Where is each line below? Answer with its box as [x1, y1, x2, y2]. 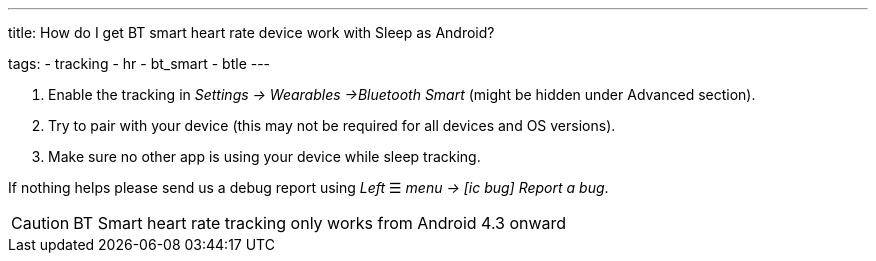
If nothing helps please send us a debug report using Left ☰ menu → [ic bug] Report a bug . [8, 179, 609, 196]
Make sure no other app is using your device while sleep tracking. [48, 148, 481, 165]
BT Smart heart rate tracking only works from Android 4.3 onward [73, 213, 567, 233]
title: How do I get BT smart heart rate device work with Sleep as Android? [8, 24, 495, 41]
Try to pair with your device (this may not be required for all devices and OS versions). [48, 117, 616, 134]
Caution [11, 213, 70, 233]
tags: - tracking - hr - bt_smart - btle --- [8, 55, 271, 72]
